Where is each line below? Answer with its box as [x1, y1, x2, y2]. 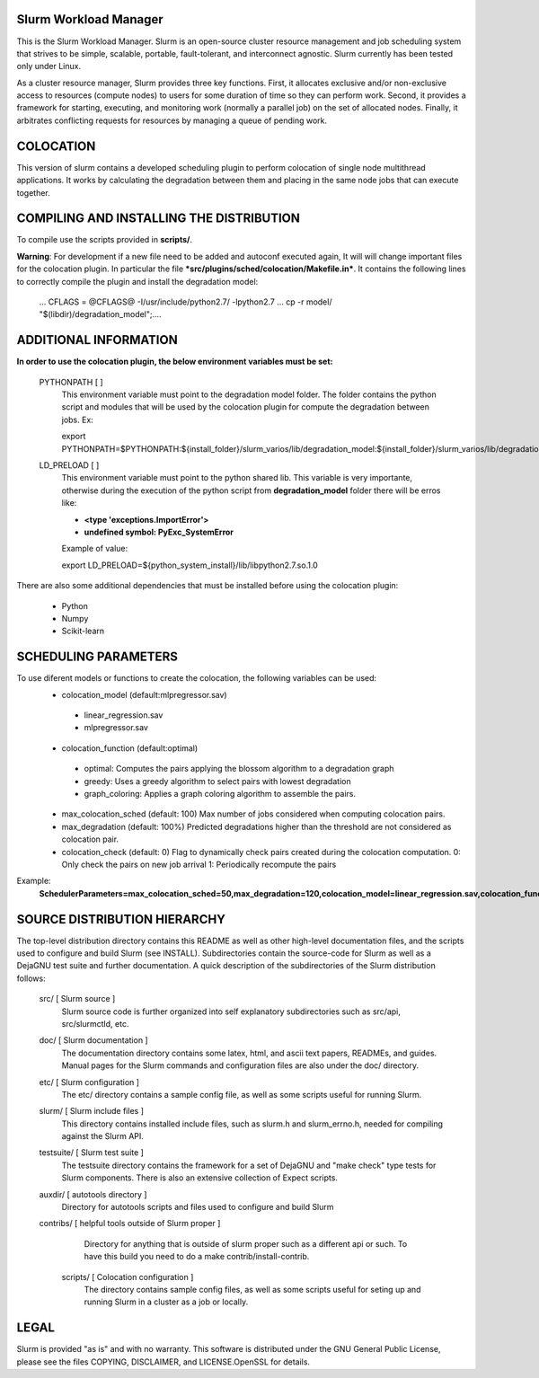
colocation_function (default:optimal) [61, 742, 199, 754]
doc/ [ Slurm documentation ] [39, 1035, 148, 1046]
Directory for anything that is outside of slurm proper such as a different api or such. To [84, 1238, 408, 1249]
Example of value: [61, 543, 128, 554]
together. [16, 187, 51, 198]
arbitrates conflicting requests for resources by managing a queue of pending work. [16, 115, 328, 126]
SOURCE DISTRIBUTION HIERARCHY [16, 912, 226, 927]
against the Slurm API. [61, 1131, 144, 1142]
